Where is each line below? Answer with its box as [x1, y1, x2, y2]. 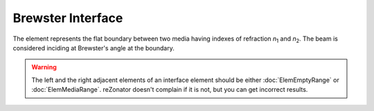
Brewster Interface [12, 10, 123, 26]
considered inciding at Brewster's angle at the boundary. [12, 43, 175, 52]
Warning [31, 63, 57, 72]
